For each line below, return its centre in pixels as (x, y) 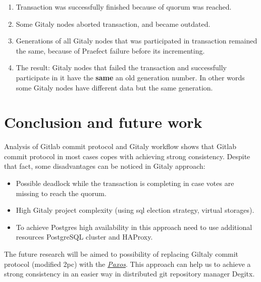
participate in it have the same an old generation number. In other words (130, 77)
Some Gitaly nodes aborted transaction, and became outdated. (113, 23)
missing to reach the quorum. (61, 193)
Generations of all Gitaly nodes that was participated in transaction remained (137, 41)
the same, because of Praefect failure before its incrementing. (110, 50)
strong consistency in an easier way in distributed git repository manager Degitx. (129, 274)
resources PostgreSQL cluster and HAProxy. (84, 237)
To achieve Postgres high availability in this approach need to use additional (134, 227)
